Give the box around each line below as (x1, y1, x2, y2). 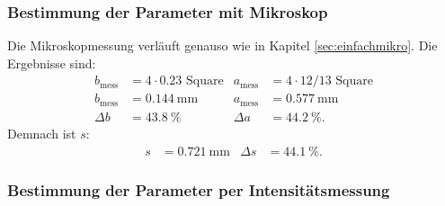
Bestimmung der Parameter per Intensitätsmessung (7, 178, 390, 201)
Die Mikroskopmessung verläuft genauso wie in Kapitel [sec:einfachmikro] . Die (7, 36, 438, 55)
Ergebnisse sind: (7, 53, 96, 72)
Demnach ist (7, 123, 76, 142)
